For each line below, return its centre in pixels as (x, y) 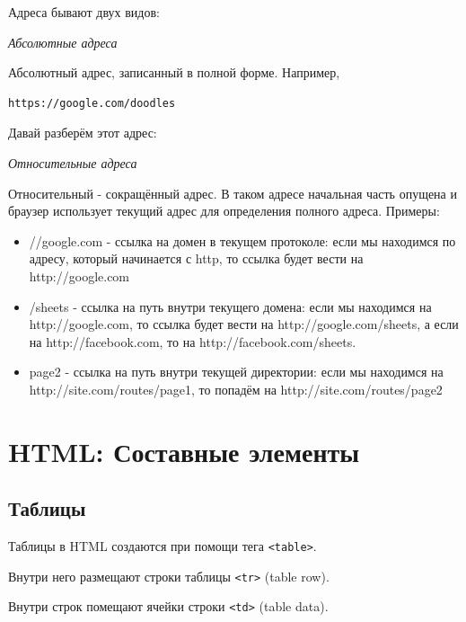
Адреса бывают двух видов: (84, 12)
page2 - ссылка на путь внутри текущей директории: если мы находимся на (236, 372)
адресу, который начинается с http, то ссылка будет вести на (196, 258)
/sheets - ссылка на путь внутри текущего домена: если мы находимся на (230, 306)
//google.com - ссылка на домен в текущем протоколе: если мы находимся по (242, 240)
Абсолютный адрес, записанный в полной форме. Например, (174, 72)
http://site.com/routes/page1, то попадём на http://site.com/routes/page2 (236, 389)
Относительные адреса (73, 162)
